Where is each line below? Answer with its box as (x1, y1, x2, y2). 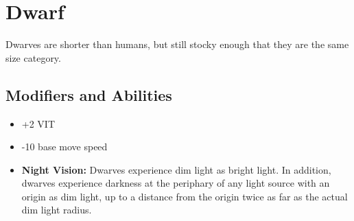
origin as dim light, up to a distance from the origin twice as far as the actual (21, 189, 348, 203)
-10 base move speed (21, 139, 108, 154)
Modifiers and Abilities (5, 84, 172, 105)
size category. (5, 50, 61, 65)
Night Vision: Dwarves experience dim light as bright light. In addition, (21, 162, 331, 176)
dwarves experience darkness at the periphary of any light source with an (21, 176, 330, 190)
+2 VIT (21, 116, 56, 130)
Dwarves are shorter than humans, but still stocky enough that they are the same (5, 37, 349, 51)
